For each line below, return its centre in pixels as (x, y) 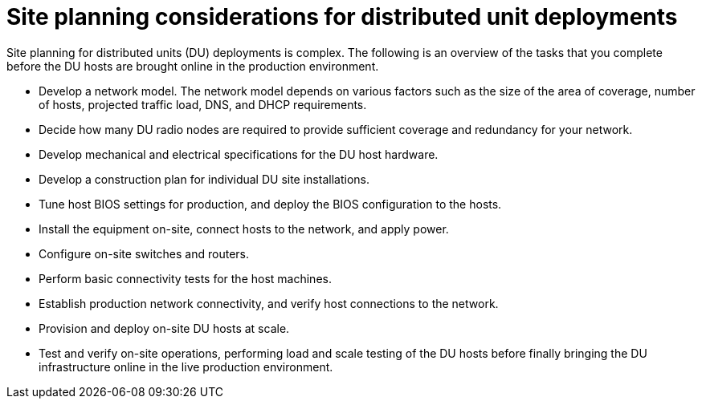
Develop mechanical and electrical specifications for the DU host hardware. (239, 154)
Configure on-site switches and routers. (144, 253)
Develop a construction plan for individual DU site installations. (204, 179)
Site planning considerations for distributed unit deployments (342, 17)
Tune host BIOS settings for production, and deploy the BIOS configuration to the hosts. (270, 204)
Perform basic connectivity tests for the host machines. (185, 278)
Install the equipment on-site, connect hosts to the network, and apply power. (244, 229)
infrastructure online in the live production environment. (186, 367)
